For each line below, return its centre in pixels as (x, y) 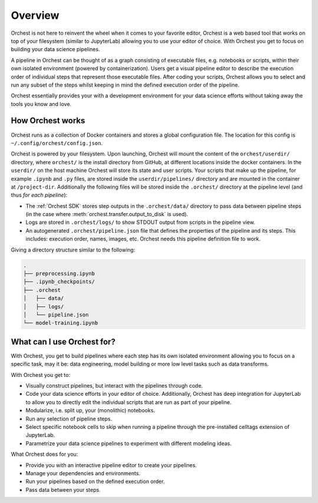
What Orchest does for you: (44, 454)
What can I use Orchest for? (63, 342)
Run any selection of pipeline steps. (69, 419)
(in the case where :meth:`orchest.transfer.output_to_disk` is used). (107, 214)
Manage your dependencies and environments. (83, 473)
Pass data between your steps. (63, 489)
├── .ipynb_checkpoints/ (59, 282)
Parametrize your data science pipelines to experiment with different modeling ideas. (129, 443)
